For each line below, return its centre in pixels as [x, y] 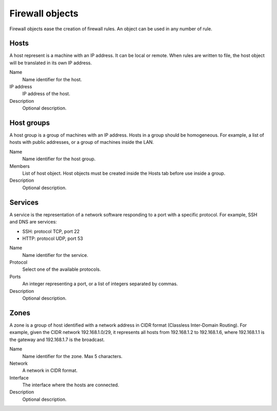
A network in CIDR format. [50, 370]
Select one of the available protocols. [62, 269]
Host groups [30, 123]
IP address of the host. [46, 94]
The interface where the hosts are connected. [71, 385]
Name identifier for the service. [55, 255]
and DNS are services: [33, 222]
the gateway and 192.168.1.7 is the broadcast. [57, 340]
